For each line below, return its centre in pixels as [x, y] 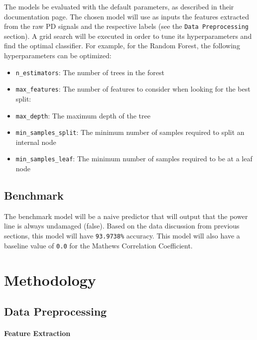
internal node [36, 142]
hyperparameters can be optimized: [58, 56]
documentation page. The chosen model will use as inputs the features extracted [127, 16]
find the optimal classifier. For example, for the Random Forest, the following [122, 46]
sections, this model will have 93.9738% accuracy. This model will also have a [122, 236]
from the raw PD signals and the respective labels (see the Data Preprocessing [126, 26]
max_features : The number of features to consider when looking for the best [133, 89]
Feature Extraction [37, 333]
